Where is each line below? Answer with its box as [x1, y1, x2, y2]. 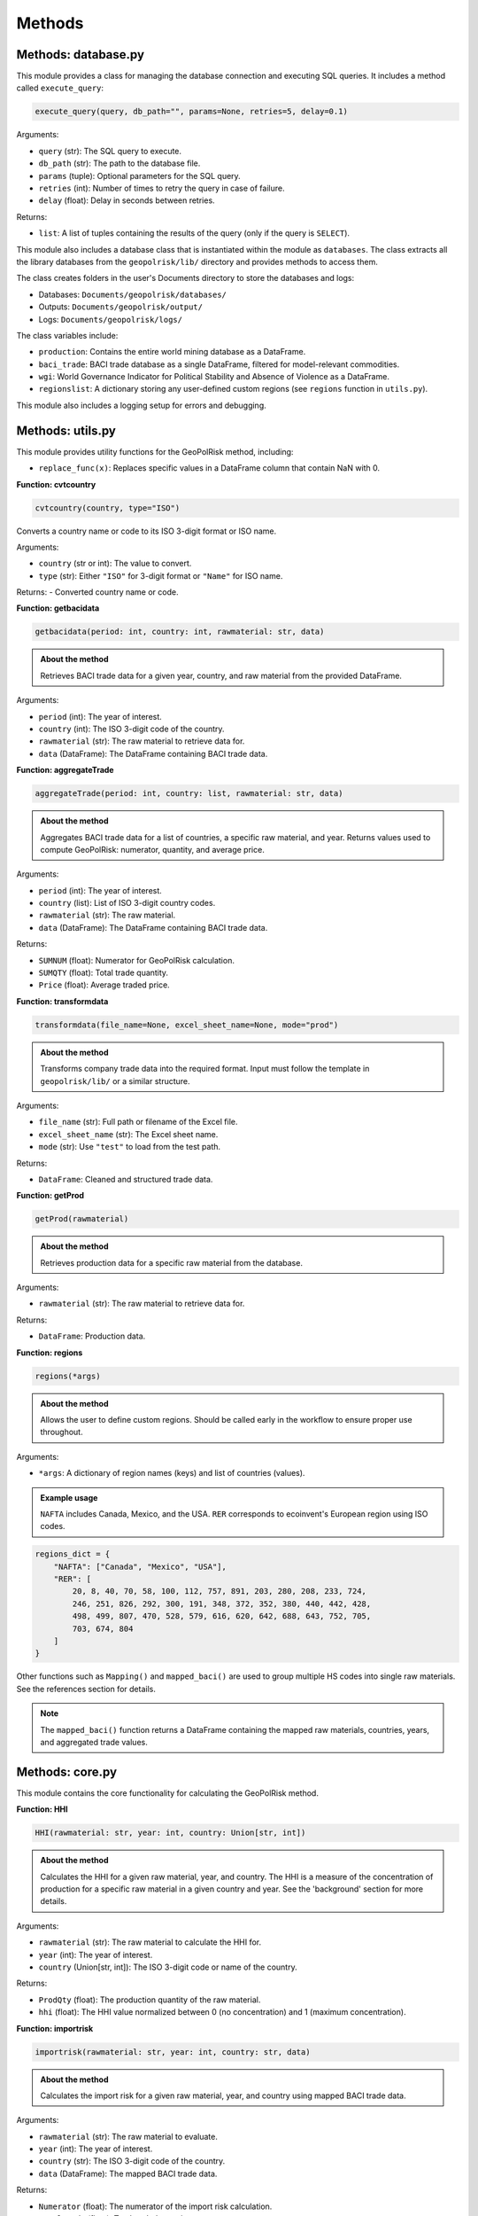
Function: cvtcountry [16, 479, 96, 489]
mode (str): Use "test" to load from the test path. [38, 1142, 221, 1152]
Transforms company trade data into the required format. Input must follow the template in [40, 1064, 370, 1074]
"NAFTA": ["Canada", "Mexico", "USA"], [53, 1561, 227, 1572]
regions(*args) [35, 1370, 101, 1381]
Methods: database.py [16, 47, 145, 62]
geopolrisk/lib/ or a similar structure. [40, 1075, 190, 1086]
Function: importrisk [16, 2023, 94, 2033]
